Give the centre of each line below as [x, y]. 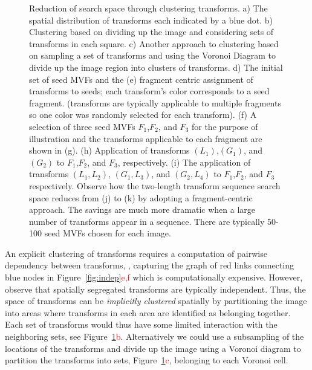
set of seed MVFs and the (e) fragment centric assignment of [141, 79]
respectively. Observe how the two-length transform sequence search [155, 185]
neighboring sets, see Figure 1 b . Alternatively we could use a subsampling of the [154, 336]
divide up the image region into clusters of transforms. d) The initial [156, 67]
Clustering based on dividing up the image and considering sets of [151, 32]
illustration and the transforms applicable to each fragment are [146, 138]
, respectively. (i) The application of [184, 162]
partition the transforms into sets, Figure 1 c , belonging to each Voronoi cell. [147, 360]
